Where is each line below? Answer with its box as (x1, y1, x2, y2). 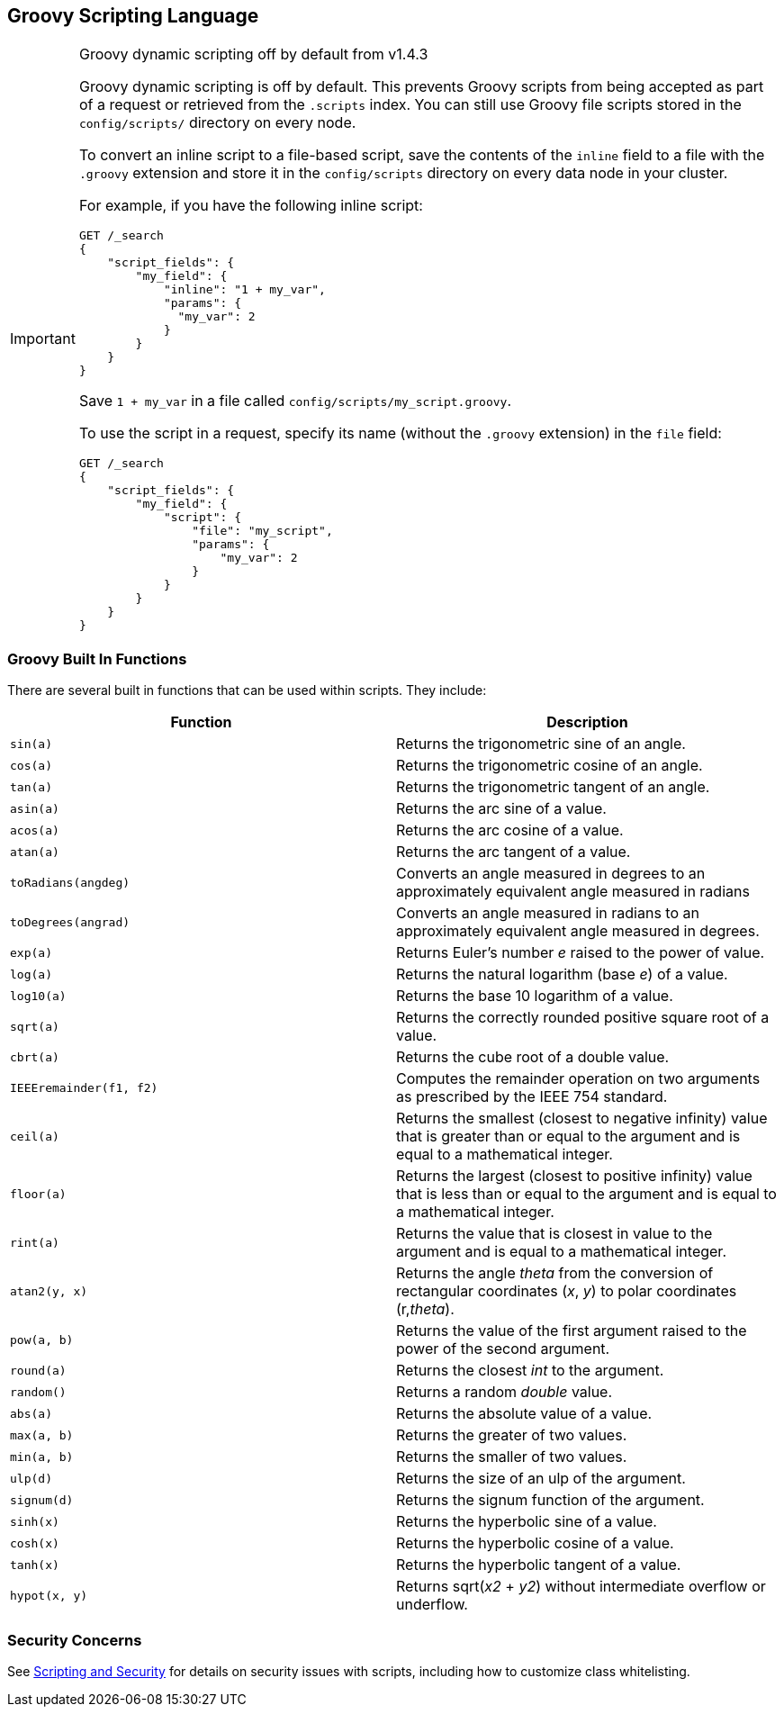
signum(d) (10, 1493, 74, 1507)
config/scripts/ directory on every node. (78, 113, 356, 132)
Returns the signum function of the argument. (396, 1491, 705, 1510)
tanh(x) (10, 1557, 59, 1572)
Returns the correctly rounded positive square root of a (396, 1008, 770, 1027)
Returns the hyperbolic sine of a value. (396, 1512, 657, 1531)
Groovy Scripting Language (7, 5, 259, 27)
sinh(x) (10, 1514, 59, 1529)
